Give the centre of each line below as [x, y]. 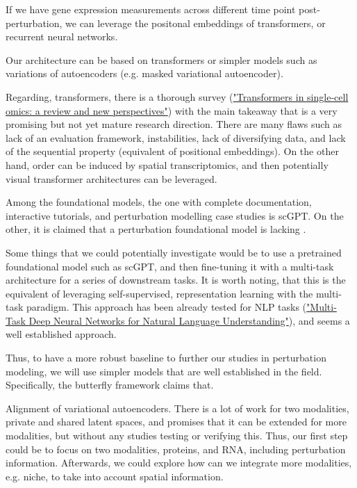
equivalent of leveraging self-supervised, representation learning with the [159, 293]
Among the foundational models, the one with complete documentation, [159, 202]
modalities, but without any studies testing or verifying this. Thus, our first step [177, 436]
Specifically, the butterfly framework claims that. [110, 385]
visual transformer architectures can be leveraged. [111, 178]
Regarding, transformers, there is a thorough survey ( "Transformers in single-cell [177, 96]
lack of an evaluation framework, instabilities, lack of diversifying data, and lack [176, 137]
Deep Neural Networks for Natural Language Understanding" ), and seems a [189, 320]
